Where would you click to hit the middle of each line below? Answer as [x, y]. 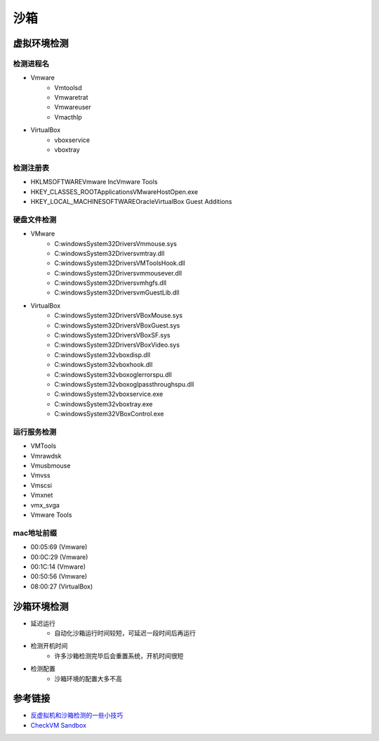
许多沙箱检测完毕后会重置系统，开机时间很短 [119, 656]
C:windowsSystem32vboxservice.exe [109, 394]
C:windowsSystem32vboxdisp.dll [102, 354]
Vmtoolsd [68, 87]
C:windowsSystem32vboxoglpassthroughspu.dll [124, 384]
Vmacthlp [68, 117]
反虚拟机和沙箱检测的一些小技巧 [77, 715]
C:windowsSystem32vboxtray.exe [104, 404]
